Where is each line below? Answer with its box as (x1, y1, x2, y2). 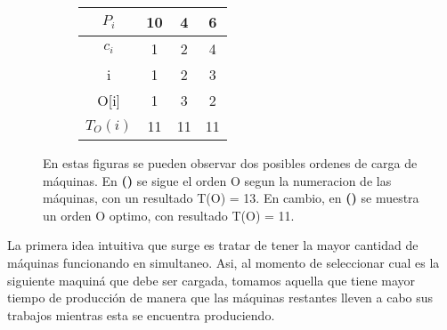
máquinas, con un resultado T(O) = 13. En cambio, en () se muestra (43, 189, 419, 207)
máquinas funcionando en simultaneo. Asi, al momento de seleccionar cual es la (7, 253, 440, 271)
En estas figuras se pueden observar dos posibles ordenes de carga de (43, 154, 418, 172)
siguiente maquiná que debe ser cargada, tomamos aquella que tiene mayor (7, 270, 416, 289)
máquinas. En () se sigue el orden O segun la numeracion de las (43, 171, 392, 189)
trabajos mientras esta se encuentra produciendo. (7, 305, 275, 324)
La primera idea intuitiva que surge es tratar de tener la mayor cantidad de (7, 236, 419, 254)
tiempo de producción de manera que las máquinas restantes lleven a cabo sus (7, 288, 434, 307)
